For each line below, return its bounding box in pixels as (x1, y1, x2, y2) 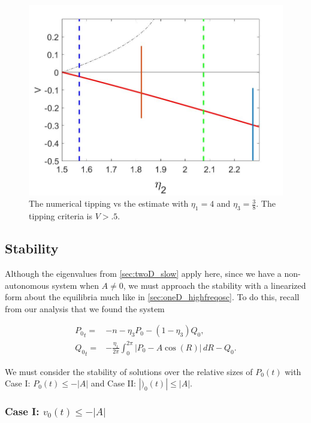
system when (52, 279, 99, 291)
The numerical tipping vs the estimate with (29, 197, 189, 210)
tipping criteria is (29, 210, 92, 222)
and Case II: (90, 377, 136, 389)
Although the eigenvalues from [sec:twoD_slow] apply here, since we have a (5, 267, 282, 280)
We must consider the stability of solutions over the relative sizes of (5, 365, 253, 377)
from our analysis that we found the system (5, 302, 165, 315)
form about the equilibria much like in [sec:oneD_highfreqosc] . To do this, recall (5, 291, 300, 303)
